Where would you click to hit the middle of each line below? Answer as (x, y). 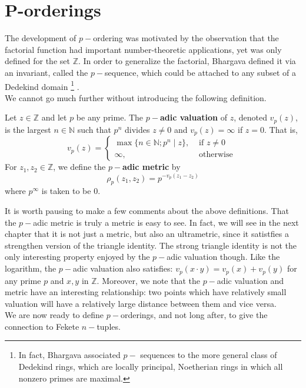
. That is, (281, 129)
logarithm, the (31, 268)
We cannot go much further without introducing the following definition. (136, 97)
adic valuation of (193, 117)
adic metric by (152, 167)
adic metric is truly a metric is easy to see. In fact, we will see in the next (166, 222)
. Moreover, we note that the (149, 280)
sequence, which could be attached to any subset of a (200, 72)
